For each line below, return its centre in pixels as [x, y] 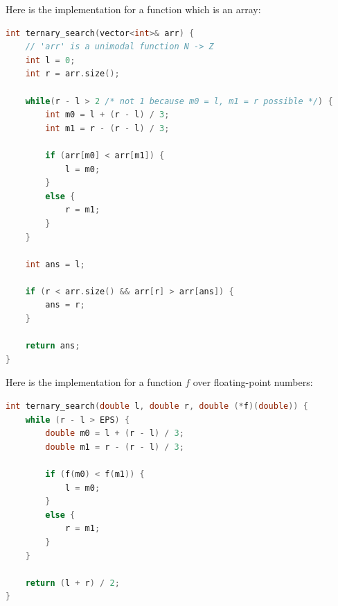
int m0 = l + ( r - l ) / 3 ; [107, 115]
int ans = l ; [55, 264]
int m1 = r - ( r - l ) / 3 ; [107, 128]
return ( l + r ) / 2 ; [72, 583]
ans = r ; [65, 305]
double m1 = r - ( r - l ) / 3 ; [115, 447]
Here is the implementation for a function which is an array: [133, 9]
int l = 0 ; [50, 60]
